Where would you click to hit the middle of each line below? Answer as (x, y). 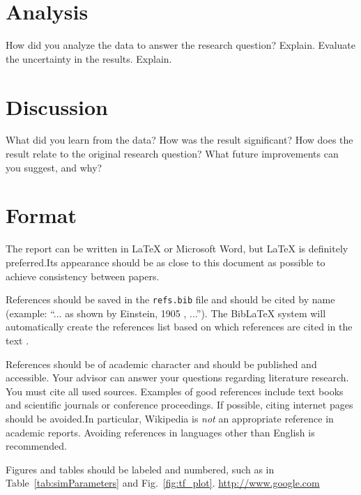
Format (41, 215)
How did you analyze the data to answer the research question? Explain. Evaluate (181, 45)
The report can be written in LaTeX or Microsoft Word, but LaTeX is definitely (177, 249)
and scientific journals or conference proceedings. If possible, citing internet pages (179, 405)
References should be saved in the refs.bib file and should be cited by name (170, 299)
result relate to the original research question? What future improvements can (172, 154)
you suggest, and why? (54, 167)
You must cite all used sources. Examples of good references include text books (175, 391)
